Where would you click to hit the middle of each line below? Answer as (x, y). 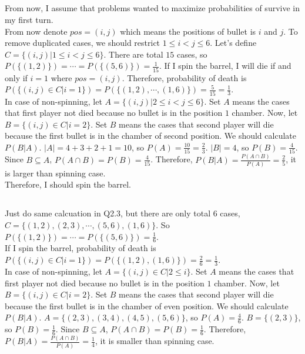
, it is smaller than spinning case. (155, 341)
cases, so (192, 54)
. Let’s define (233, 43)
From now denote (36, 31)
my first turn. (29, 19)
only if (16, 77)
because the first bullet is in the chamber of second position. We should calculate (150, 136)
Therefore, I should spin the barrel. (68, 184)
